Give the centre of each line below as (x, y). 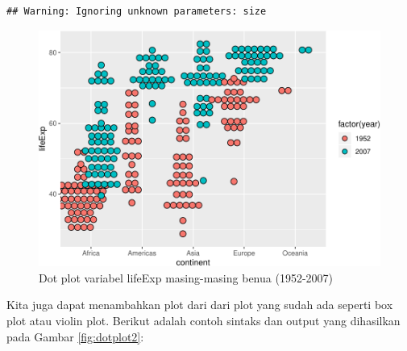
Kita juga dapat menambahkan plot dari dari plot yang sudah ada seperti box (200, 305)
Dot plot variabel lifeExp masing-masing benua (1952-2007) (186, 277)
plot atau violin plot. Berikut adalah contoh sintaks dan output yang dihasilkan (203, 320)
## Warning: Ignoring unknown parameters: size (137, 11)
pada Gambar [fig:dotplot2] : (75, 336)
